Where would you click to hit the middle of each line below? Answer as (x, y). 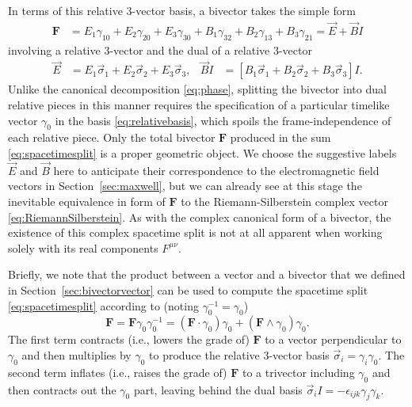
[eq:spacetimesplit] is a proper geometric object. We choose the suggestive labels (202, 153)
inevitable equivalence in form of (87, 202)
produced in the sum (280, 137)
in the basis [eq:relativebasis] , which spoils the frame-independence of (223, 120)
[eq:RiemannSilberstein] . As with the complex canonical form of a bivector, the (200, 217)
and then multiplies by (76, 355)
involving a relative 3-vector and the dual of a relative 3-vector (160, 49)
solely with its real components (83, 247)
